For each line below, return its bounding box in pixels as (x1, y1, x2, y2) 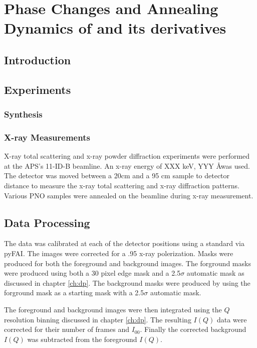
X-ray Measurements (4, 131, 90, 143)
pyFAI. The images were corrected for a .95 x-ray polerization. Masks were (4, 248, 233, 258)
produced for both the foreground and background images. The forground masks (4, 258, 251, 268)
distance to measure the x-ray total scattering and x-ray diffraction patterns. (4, 180, 239, 190)
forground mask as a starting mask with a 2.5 (4, 287, 144, 298)
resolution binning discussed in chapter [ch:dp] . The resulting (4, 314, 191, 324)
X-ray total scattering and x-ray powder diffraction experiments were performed (4, 151, 250, 161)
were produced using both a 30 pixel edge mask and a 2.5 (4, 268, 181, 278)
